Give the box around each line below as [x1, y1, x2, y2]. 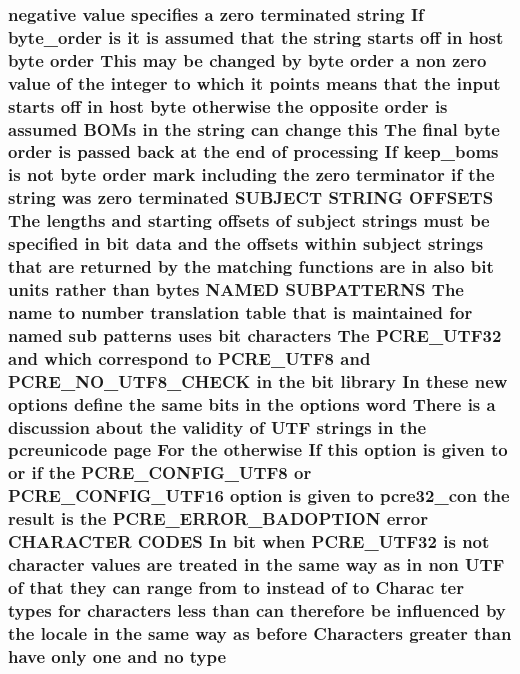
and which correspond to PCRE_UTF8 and [8, 345, 371, 370]
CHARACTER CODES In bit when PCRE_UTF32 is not [8, 529, 490, 554]
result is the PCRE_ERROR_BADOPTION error [8, 506, 429, 531]
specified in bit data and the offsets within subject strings [8, 231, 484, 256]
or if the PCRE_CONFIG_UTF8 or [8, 460, 312, 485]
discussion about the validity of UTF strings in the [8, 414, 427, 439]
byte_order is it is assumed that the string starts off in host [8, 24, 504, 49]
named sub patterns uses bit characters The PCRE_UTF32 [8, 322, 502, 347]
